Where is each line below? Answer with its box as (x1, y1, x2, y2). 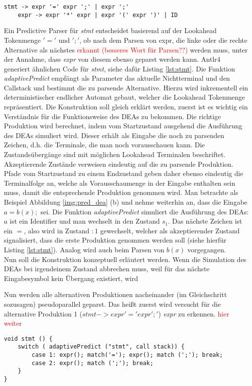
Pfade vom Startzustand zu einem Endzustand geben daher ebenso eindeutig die (4, 168, 243, 178)
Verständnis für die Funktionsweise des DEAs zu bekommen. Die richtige (4, 111, 221, 121)
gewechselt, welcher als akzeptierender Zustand (100, 225, 240, 235)
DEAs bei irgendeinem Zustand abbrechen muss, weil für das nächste (4, 263, 210, 274)
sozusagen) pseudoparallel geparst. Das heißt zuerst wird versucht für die (4, 298, 221, 309)
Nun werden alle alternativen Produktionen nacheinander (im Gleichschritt (4, 289, 227, 299)
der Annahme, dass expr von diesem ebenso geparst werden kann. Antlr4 (4, 54, 220, 64)
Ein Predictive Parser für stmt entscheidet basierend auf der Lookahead (4, 25, 217, 35)
